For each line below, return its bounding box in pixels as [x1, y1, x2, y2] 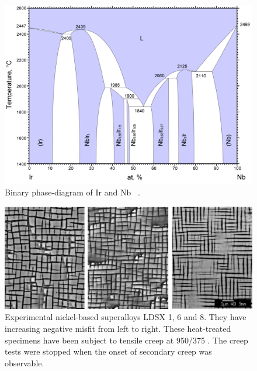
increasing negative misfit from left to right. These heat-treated [5, 322, 231, 334]
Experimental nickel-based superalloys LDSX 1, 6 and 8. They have [5, 311, 246, 323]
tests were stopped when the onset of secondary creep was [5, 345, 212, 358]
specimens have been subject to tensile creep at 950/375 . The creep [5, 334, 248, 346]
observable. [5, 356, 44, 369]
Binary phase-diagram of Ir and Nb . [5, 185, 140, 198]
